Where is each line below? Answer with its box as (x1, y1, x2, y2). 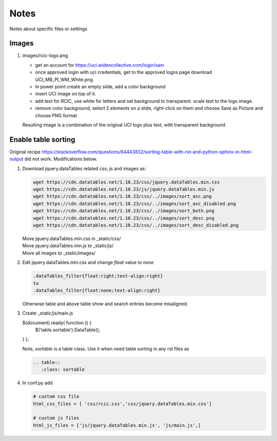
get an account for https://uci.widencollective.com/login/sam (35, 62, 164, 68)
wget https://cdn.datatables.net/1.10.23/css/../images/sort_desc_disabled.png (33, 222, 239, 228)
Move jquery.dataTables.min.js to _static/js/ (22, 243, 114, 249)
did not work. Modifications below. (24, 156, 97, 162)
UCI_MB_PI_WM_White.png (35, 76, 93, 82)
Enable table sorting (9, 135, 75, 144)
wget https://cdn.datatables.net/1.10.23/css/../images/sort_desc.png (33, 215, 215, 221)
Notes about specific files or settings (9, 26, 87, 32)
